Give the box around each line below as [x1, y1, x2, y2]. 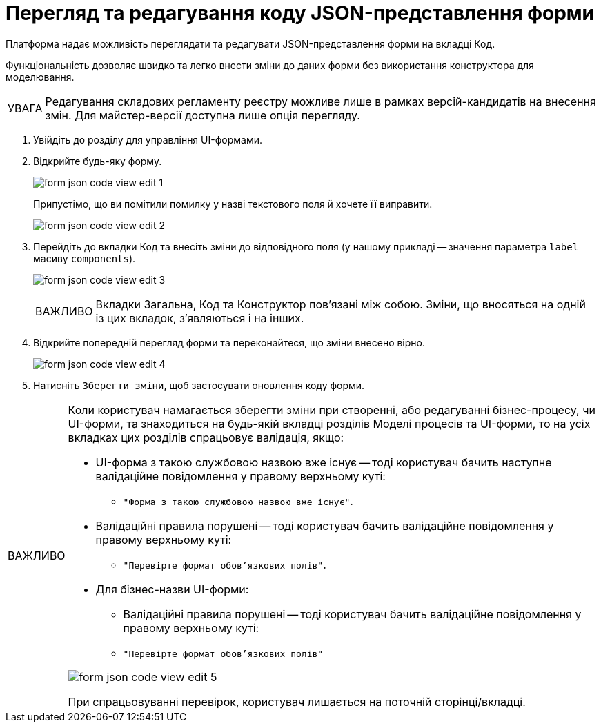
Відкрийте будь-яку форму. [33, 155, 162, 167]
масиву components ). [33, 252, 136, 264]
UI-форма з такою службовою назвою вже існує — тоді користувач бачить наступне [95, 455, 552, 469]
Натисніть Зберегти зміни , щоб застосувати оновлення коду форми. [33, 379, 365, 391]
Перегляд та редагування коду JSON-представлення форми [6, 1, 595, 25]
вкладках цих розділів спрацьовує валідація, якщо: [68, 430, 344, 444]
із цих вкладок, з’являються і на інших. [95, 311, 304, 325]
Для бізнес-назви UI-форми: [95, 582, 249, 596]
